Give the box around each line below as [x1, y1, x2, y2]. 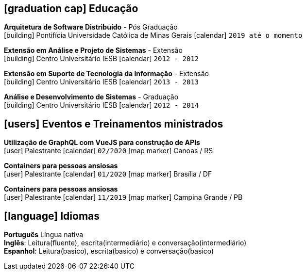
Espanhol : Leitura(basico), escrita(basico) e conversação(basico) [4, 247, 214, 256]
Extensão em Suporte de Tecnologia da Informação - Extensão [4, 69, 209, 78]
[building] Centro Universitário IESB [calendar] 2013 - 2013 [4, 78, 199, 86]
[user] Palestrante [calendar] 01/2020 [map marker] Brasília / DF [4, 170, 212, 178]
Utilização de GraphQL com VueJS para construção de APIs [4, 138, 200, 147]
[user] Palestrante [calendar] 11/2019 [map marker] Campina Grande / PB [4, 193, 243, 202]
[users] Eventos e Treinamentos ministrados [4, 117, 223, 130]
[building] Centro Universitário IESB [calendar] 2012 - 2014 [4, 101, 199, 110]
